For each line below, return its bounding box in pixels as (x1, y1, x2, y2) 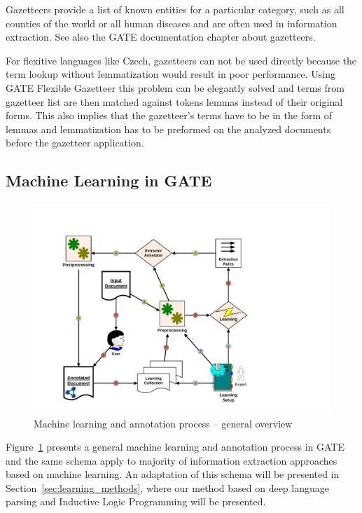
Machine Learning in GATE (6, 170, 212, 191)
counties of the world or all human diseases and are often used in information (6, 15, 337, 30)
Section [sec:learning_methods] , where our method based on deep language (6, 480, 329, 495)
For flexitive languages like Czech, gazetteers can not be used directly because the (6, 53, 357, 67)
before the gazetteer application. (6, 135, 144, 150)
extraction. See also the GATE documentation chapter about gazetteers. (6, 29, 316, 44)
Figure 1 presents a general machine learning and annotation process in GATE (6, 439, 345, 454)
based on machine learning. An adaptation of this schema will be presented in (6, 467, 340, 481)
